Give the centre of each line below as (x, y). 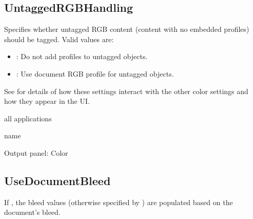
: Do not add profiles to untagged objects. (82, 56)
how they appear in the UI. (47, 101)
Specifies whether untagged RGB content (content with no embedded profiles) (127, 29)
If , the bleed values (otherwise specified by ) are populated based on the (119, 202)
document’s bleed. (32, 212)
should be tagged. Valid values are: (59, 39)
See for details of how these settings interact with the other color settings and (126, 91)
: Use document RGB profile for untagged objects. (95, 73)
